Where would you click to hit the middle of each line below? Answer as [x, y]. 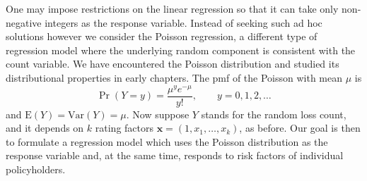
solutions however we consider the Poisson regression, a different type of [162, 36]
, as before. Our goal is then [300, 128]
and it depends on [45, 128]
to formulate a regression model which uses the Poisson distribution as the [167, 141]
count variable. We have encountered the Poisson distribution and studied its [173, 64]
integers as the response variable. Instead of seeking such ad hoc [183, 22]
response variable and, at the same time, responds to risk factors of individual [175, 155]
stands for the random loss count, [274, 114]
